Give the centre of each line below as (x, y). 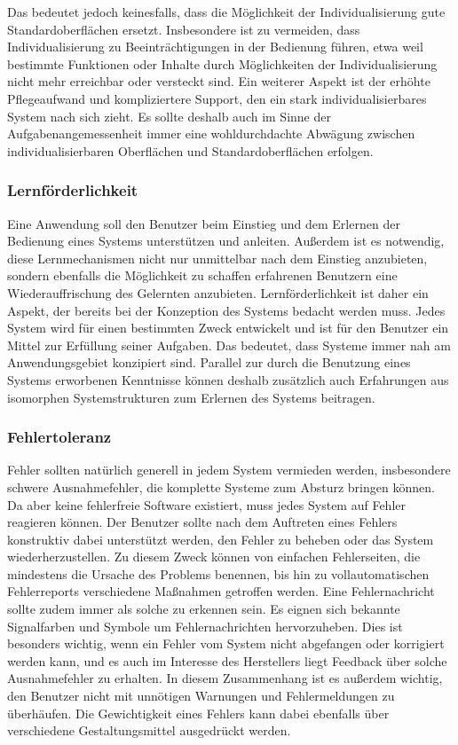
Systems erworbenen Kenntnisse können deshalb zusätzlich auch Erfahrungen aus (228, 379)
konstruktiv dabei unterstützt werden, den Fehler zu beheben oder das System (221, 539)
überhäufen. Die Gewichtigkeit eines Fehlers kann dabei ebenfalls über (198, 713)
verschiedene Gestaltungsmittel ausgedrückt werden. (149, 730)
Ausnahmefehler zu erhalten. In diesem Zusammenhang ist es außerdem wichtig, (225, 678)
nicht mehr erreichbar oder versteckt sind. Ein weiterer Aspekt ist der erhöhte (219, 81)
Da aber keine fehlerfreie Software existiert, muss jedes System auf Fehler (206, 504)
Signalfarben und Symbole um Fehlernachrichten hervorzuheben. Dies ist (205, 626)
